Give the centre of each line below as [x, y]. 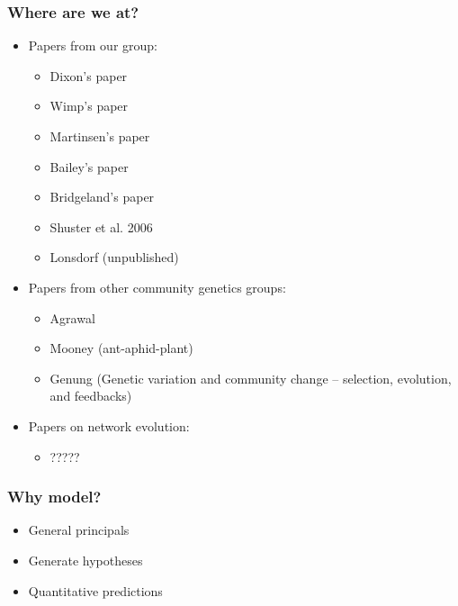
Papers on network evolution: [109, 425]
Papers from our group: [93, 45]
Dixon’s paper [89, 75]
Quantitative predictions [95, 590]
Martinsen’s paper [100, 136]
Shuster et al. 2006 [101, 226]
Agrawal [72, 317]
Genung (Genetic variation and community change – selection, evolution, [251, 378]
